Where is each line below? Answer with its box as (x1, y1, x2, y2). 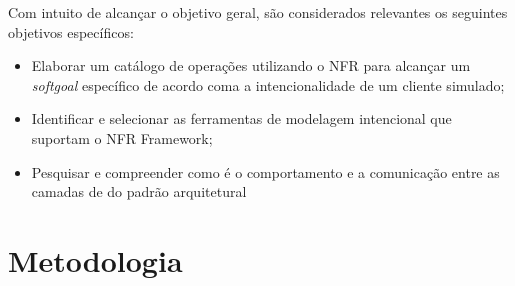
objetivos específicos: (8, 21, 134, 42)
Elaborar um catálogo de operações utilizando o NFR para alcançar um (31, 55, 471, 76)
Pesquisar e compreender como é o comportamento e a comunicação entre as (31, 161, 500, 182)
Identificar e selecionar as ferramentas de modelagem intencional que (31, 108, 452, 129)
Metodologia (8, 239, 183, 280)
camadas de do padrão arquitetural (31, 181, 247, 202)
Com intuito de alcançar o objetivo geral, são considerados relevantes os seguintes (8, 2, 508, 22)
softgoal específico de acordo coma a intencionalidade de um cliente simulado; (31, 74, 505, 95)
